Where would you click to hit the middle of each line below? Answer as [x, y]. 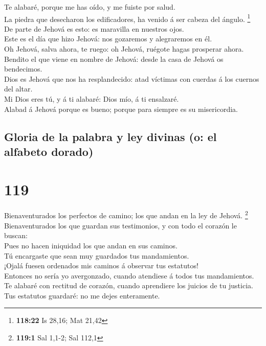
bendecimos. [23, 69]
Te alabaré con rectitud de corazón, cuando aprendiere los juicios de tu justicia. [129, 285]
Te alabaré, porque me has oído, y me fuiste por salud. [90, 7]
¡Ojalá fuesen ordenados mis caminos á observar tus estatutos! [101, 266]
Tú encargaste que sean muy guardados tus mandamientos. [97, 255]
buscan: [16, 235]
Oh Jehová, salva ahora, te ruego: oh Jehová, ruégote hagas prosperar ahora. [124, 49]
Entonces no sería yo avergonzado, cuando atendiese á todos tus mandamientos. [129, 275]
